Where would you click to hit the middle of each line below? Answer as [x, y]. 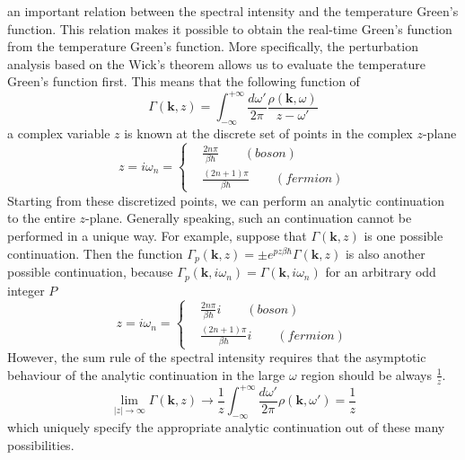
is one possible [404, 236]
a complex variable [59, 133]
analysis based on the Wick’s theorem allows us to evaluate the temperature [217, 63]
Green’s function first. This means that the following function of [184, 81]
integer [26, 290]
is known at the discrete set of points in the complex [268, 133]
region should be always [366, 374]
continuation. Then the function [95, 253]
